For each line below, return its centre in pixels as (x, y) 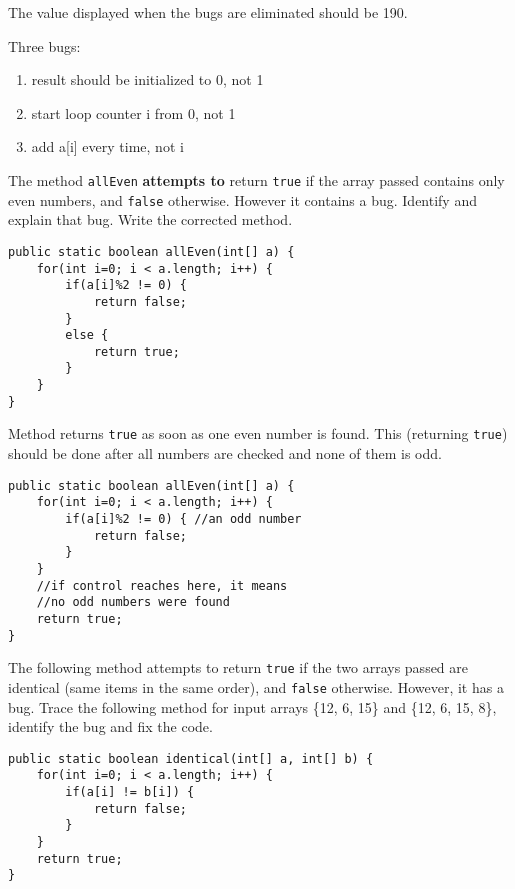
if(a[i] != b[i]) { (130, 792)
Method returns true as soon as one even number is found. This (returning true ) (258, 433)
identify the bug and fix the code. (110, 726)
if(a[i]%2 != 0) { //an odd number (183, 519)
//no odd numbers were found (133, 602)
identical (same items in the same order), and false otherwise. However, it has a (256, 686)
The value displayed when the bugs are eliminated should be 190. (208, 12)
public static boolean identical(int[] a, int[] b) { (191, 758)
